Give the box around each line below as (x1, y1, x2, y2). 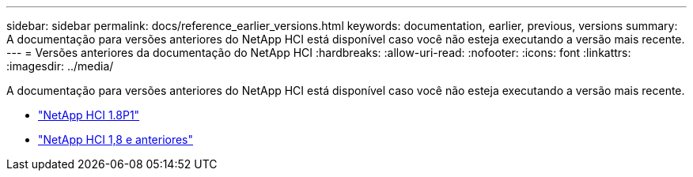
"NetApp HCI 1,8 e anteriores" (38, 133, 194, 146)
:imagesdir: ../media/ (6, 59, 114, 73)
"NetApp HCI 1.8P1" (38, 108, 140, 122)
